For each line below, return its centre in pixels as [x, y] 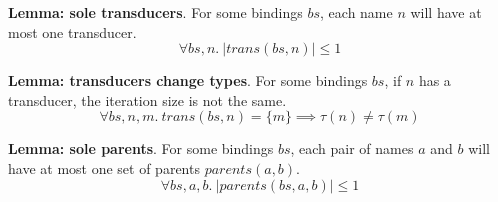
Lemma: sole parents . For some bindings [141, 148]
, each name [356, 12]
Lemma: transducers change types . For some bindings [188, 80]
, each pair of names [352, 148]
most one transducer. [72, 31]
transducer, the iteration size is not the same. [147, 99]
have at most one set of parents [104, 167]
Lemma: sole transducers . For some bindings [155, 12]
